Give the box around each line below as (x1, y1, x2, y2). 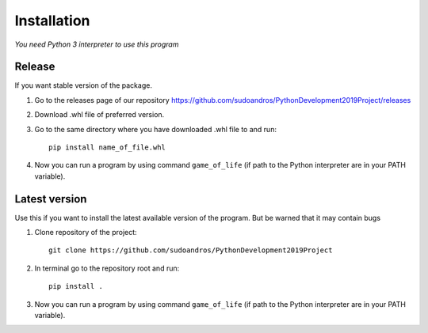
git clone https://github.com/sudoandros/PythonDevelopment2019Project (48, 246, 333, 255)
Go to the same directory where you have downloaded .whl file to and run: (34, 124, 277, 134)
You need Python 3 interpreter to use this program (14, 40, 179, 49)
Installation (14, 12, 90, 29)
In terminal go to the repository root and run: (34, 263, 180, 273)
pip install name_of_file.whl (48, 143, 166, 152)
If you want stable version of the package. (14, 81, 152, 90)
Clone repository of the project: (34, 228, 138, 237)
